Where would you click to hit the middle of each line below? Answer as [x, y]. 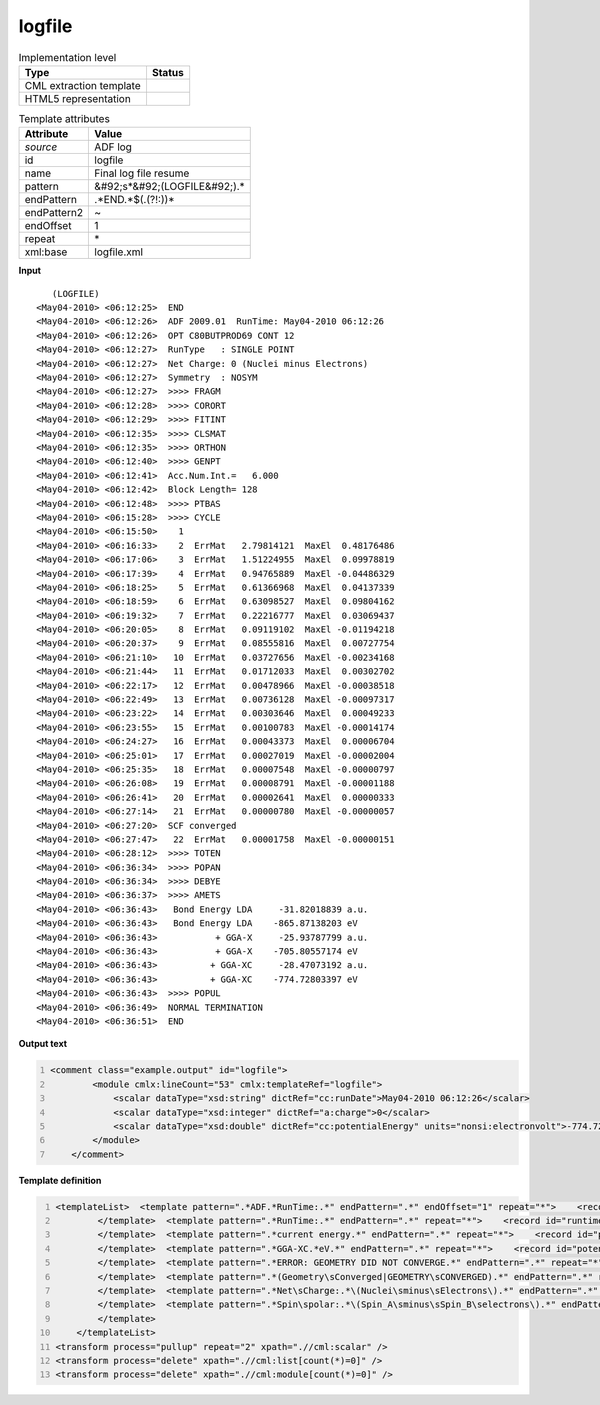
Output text [43, 1044]
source [41, 147]
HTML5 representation [78, 98]
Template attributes [64, 119]
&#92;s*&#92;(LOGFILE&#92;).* [169, 187]
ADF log [113, 147]
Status [167, 72]
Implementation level [67, 57]
